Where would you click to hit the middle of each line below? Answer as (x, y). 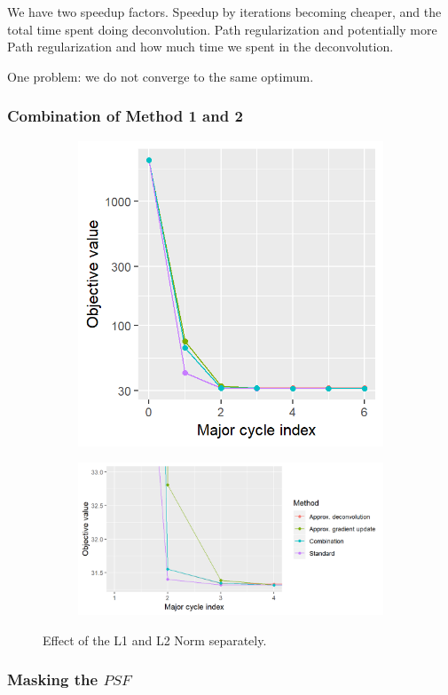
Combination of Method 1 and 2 (125, 116)
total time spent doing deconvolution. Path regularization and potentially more (222, 29)
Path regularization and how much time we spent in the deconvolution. (200, 47)
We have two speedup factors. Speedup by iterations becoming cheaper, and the (224, 12)
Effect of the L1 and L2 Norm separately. (155, 640)
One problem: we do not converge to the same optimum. (161, 76)
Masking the (53, 679)
